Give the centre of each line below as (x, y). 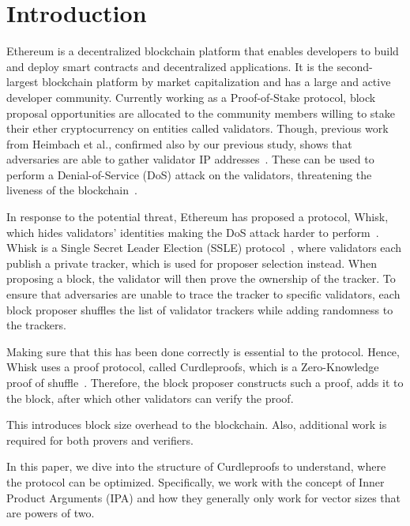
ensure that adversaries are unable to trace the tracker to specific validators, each (203, 294)
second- (355, 66)
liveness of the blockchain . (72, 190)
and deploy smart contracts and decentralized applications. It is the (170, 66)
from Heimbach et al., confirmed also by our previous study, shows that (179, 143)
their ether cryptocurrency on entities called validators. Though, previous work (197, 128)
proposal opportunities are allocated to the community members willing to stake (201, 113)
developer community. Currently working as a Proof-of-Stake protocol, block (191, 97)
